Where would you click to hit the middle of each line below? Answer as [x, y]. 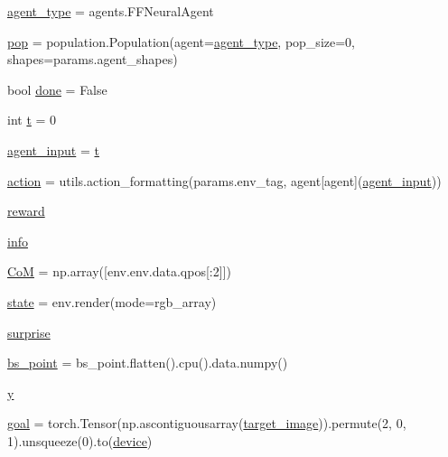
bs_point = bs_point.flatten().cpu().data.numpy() [148, 363]
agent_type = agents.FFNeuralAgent [111, 11]
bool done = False [57, 89]
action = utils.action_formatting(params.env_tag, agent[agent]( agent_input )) [224, 180]
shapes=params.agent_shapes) [93, 59]
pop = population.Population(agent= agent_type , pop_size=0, [181, 41]
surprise [29, 332]
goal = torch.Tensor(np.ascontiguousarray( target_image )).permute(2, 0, [207, 423]
